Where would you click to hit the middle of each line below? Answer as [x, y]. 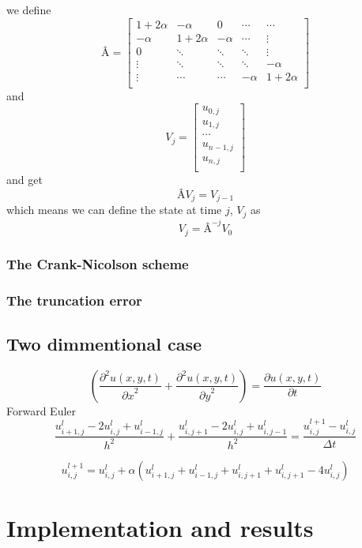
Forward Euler [41, 410]
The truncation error [74, 300]
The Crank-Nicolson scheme [98, 263]
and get [25, 180]
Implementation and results [160, 528]
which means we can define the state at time [114, 210]
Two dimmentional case [104, 343]
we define [29, 9]
